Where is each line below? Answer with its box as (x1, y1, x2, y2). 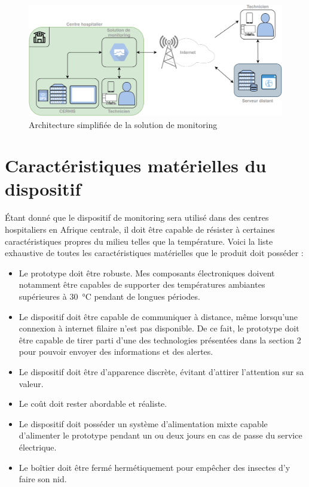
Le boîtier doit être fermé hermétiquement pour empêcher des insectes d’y (19, 461, 290, 473)
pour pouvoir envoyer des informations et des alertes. (19, 345, 213, 358)
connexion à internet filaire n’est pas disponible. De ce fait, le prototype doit (19, 322, 299, 334)
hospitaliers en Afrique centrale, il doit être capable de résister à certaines (5, 223, 275, 235)
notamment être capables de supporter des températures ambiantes (19, 278, 265, 291)
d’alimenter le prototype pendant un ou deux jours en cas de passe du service (19, 429, 302, 442)
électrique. (19, 440, 57, 453)
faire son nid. (19, 473, 67, 485)
